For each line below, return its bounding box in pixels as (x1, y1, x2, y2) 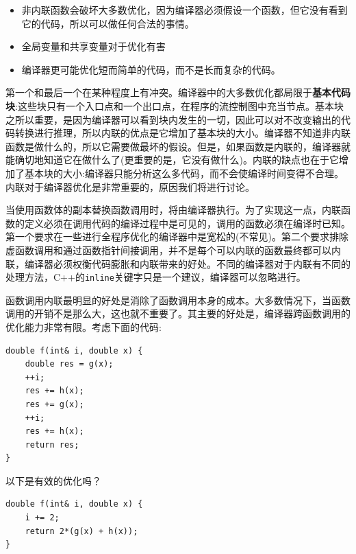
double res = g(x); (25, 359, 114, 369)
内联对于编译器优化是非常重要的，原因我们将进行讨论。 (5, 179, 255, 194)
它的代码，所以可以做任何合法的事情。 (21, 16, 194, 30)
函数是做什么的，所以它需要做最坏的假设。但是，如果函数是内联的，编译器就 (5, 139, 351, 153)
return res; (25, 439, 79, 450)
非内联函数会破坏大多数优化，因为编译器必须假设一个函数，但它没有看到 (21, 3, 348, 16)
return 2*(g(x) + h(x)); (25, 526, 138, 536)
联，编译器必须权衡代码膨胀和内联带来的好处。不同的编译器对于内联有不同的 (5, 256, 351, 270)
